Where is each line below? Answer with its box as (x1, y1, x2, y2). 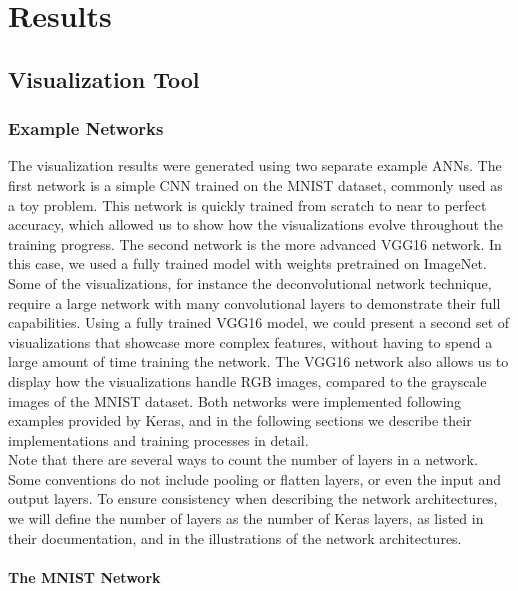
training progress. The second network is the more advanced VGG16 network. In (8, 233, 502, 254)
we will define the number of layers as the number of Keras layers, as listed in (8, 508, 484, 529)
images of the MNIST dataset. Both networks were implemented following (8, 390, 462, 411)
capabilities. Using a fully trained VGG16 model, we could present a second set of (8, 312, 510, 333)
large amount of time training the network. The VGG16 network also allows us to (8, 351, 509, 372)
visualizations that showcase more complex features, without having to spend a (8, 331, 493, 352)
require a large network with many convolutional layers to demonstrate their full (8, 292, 501, 313)
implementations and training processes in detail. (8, 429, 309, 450)
